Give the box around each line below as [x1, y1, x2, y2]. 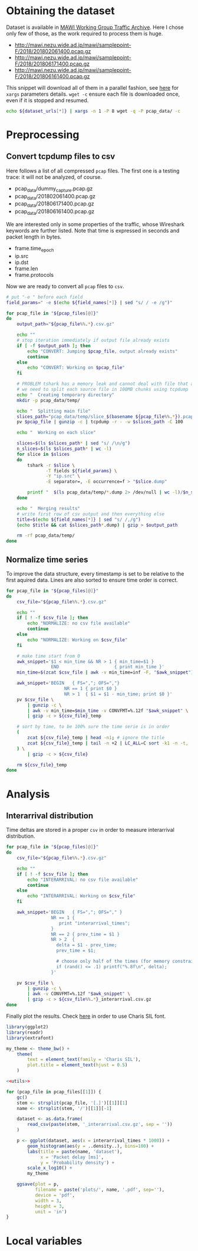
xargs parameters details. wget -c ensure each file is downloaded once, [6, 90, 180, 97]
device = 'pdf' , [35, 1192, 75, 1198]
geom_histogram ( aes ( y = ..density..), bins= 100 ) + [27, 1143, 154, 1149]
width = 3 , [35, 1197, 62, 1204]
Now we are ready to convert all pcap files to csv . [6, 282, 124, 290]
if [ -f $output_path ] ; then [16, 342, 91, 349]
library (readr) [6, 1029, 44, 1036]
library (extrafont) [6, 1035, 54, 1041]
